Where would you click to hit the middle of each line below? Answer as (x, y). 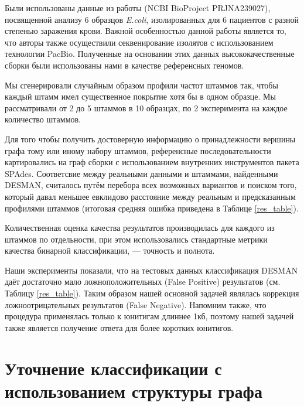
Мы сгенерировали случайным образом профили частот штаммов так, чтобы (141, 85)
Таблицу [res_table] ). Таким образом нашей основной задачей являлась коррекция (152, 293)
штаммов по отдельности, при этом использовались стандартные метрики (136, 239)
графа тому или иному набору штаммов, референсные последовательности (138, 150)
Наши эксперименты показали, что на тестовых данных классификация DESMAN (151, 270)
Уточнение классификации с (113, 368)
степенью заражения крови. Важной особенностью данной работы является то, (146, 31)
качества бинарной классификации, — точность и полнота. (110, 250)
